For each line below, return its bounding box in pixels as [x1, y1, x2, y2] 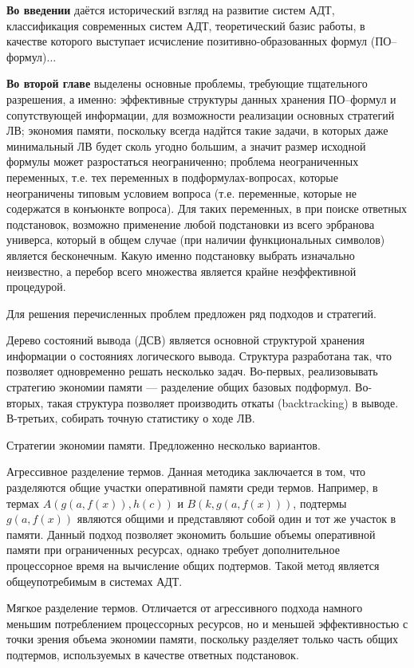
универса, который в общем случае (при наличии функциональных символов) [6, 231, 385, 248]
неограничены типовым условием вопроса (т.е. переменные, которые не [6, 184, 357, 201]
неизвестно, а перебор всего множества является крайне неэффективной [6, 262, 357, 279]
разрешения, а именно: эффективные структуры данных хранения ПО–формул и [6, 90, 396, 107]
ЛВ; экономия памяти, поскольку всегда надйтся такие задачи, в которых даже [6, 122, 388, 139]
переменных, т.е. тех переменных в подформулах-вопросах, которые [6, 168, 338, 185]
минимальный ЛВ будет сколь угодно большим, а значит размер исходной [6, 137, 366, 154]
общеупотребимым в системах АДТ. [6, 572, 183, 589]
